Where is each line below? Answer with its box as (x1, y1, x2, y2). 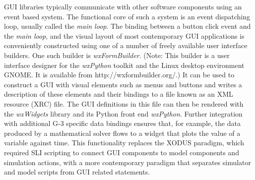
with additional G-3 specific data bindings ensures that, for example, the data (4, 118, 241, 128)
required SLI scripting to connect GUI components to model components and (4, 147, 239, 157)
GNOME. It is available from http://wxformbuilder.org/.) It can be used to (4, 69, 235, 80)
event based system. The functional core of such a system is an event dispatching (4, 11, 251, 21)
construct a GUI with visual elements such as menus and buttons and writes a (4, 79, 242, 89)
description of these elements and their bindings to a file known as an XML (4, 89, 233, 99)
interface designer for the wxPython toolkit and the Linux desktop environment (4, 60, 245, 70)
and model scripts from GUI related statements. (4, 167, 150, 177)
